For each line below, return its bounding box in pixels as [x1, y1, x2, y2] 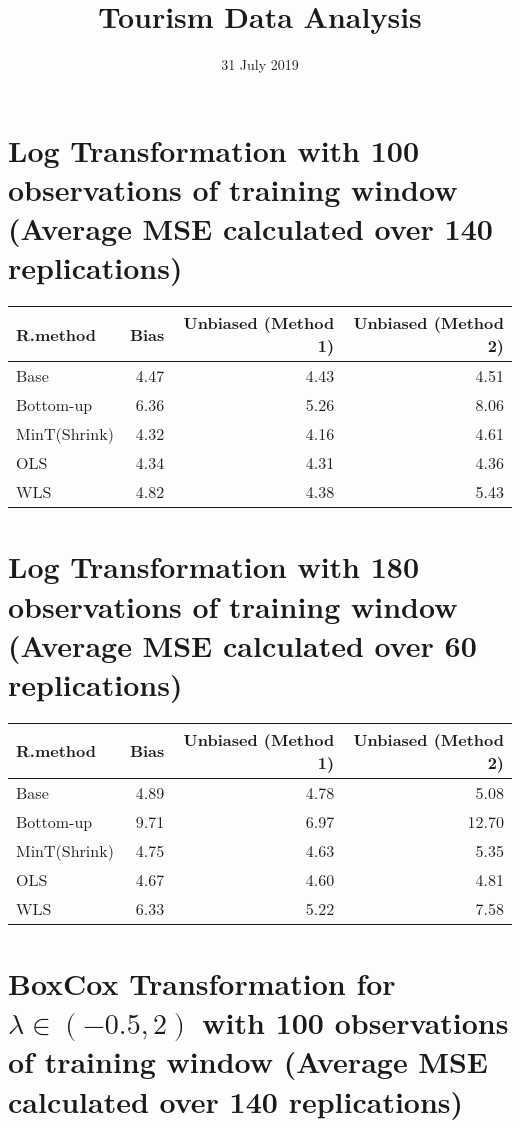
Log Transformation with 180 [8, 546, 420, 587]
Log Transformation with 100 [8, 129, 420, 170]
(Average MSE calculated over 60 [8, 624, 477, 665]
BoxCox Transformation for [8, 963, 396, 1004]
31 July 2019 [221, 54, 299, 75]
